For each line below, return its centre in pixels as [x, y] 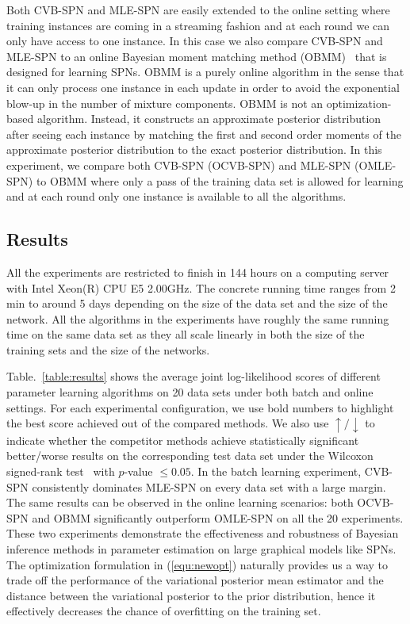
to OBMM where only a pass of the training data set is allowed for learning [220, 180]
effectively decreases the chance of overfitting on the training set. [164, 611]
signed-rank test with [61, 471]
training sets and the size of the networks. [108, 349]
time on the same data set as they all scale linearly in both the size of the [186, 334]
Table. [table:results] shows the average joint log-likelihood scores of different [194, 376]
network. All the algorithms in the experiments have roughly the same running [198, 318]
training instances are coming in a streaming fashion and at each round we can [198, 25]
